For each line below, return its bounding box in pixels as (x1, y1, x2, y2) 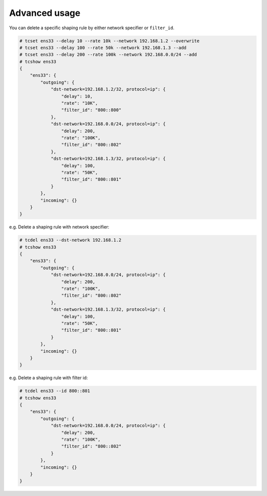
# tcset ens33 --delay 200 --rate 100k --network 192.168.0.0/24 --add (19, 52, 197, 57)
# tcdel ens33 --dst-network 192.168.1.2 (19, 237, 122, 243)
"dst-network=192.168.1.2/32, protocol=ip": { (50, 87, 166, 92)
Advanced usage (9, 7, 81, 18)
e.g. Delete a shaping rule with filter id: (9, 375, 88, 381)
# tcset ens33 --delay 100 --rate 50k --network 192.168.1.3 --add (19, 45, 187, 51)
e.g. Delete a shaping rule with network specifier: (9, 224, 110, 230)
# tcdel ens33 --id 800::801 (19, 388, 90, 394)
